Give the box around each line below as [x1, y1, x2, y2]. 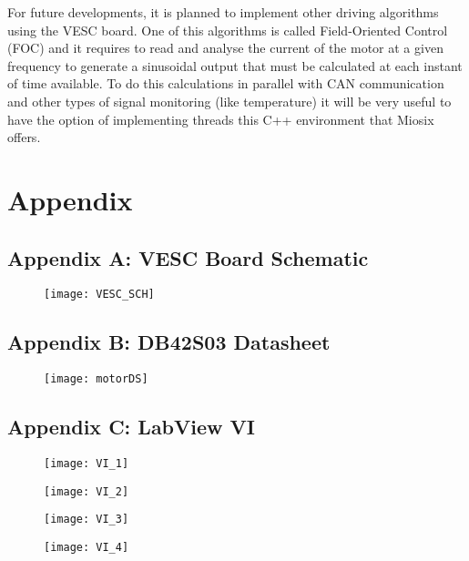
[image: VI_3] [44, 513, 129, 526]
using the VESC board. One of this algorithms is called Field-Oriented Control [7, 20, 448, 39]
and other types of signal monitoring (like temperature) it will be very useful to [7, 91, 452, 110]
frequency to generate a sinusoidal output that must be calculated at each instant [7, 56, 463, 75]
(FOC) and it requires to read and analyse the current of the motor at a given [7, 38, 444, 57]
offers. [7, 127, 41, 147]
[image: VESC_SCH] [44, 288, 155, 301]
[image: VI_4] [44, 541, 129, 555]
